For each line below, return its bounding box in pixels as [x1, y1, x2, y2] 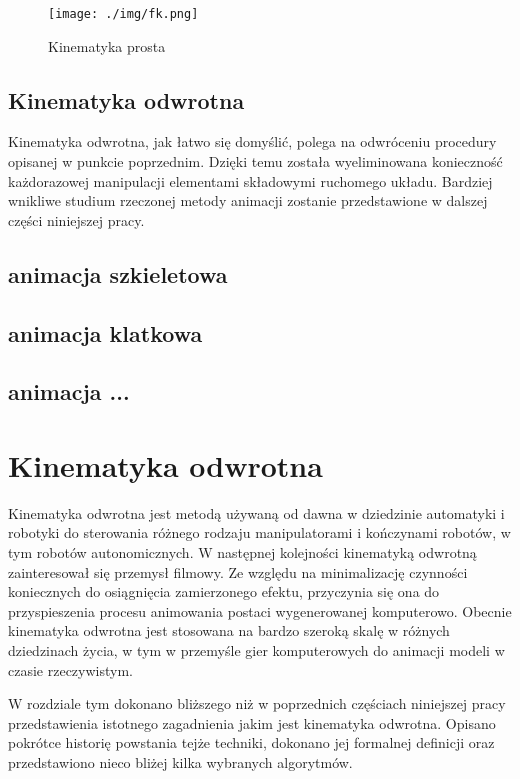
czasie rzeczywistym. [8, 659, 133, 680]
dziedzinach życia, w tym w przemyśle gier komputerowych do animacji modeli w [8, 640, 505, 661]
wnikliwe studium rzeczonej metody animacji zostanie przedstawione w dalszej [8, 190, 488, 211]
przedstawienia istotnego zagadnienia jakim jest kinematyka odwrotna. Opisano [8, 712, 496, 733]
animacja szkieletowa [8, 258, 228, 289]
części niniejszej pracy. [8, 209, 145, 230]
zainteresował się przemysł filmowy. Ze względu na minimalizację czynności [8, 561, 468, 582]
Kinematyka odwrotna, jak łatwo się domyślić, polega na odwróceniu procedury [8, 131, 497, 152]
